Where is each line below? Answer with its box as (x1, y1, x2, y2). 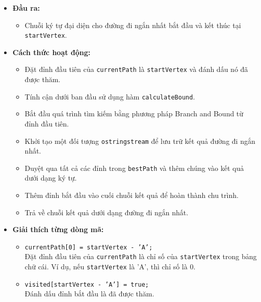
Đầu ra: (12, 3, 40, 13)
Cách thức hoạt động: (12, 46, 91, 57)
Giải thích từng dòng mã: (12, 224, 104, 235)
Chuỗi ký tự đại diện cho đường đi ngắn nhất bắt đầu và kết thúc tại (24, 19, 241, 30)
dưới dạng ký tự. (24, 172, 77, 183)
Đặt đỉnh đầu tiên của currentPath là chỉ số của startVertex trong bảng (24, 251, 257, 262)
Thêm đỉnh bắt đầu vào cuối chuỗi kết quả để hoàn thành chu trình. (24, 190, 239, 200)
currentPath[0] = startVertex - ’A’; (24, 243, 153, 251)
